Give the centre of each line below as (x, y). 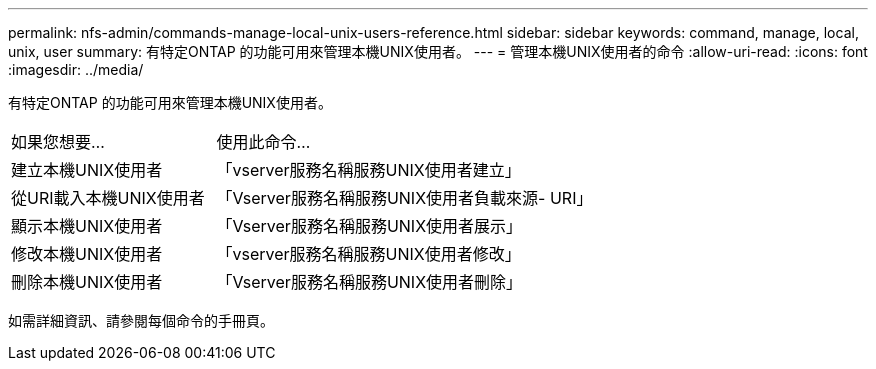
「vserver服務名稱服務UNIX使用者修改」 (368, 254)
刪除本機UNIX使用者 (87, 282)
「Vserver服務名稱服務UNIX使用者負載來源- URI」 (404, 198)
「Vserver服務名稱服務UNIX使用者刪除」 (369, 282)
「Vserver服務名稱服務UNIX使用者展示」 (369, 226)
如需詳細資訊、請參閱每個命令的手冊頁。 (141, 320)
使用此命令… (263, 142)
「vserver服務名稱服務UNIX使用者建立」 (368, 170)
